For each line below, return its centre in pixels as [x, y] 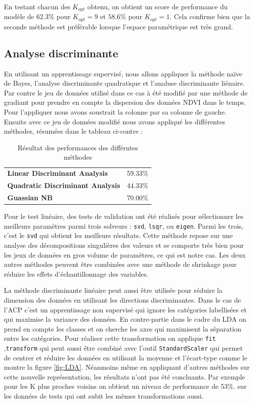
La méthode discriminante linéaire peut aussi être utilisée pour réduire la [113, 290]
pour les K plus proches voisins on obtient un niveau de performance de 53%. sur [125, 386]
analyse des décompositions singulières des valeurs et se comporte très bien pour [124, 245]
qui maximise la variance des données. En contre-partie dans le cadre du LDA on [125, 319]
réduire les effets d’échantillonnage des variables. [76, 273]
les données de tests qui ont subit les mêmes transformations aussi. [104, 396]
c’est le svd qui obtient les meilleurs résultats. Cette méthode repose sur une [118, 235]
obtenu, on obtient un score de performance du [158, 6]
